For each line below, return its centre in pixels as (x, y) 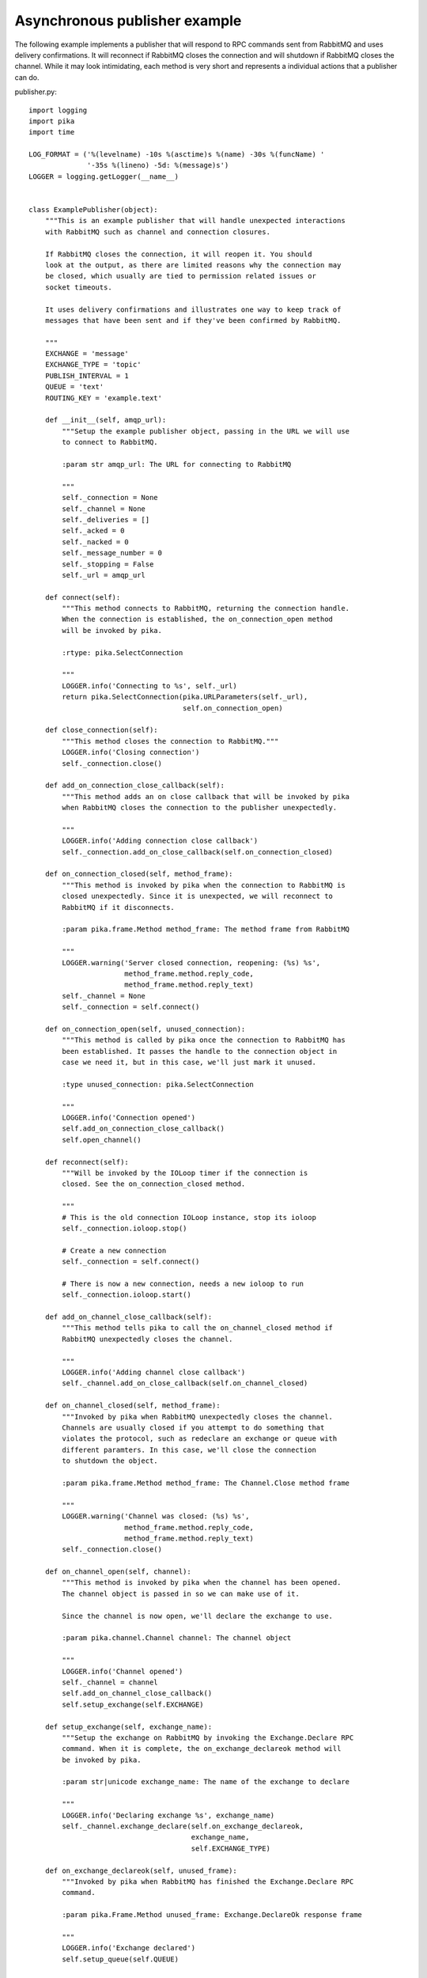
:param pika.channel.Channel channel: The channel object (177, 1638)
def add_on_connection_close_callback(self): (135, 786)
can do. (27, 77)
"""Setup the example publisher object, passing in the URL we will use (206, 431)
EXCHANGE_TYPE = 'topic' (93, 365)
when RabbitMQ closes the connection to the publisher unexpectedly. (200, 808)
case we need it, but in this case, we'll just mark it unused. (189, 1063)
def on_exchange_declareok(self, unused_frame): (141, 1870)
